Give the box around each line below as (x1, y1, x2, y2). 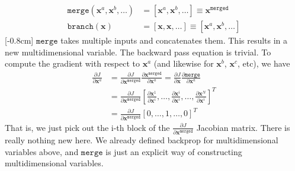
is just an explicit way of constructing (105, 145, 242, 157)
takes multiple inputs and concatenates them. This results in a (60, 34, 288, 47)
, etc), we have (237, 57, 290, 70)
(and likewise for (153, 57, 214, 70)
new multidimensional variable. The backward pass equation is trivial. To (5, 45, 271, 58)
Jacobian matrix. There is (196, 121, 290, 133)
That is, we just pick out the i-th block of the (5, 121, 170, 133)
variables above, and (5, 145, 79, 157)
